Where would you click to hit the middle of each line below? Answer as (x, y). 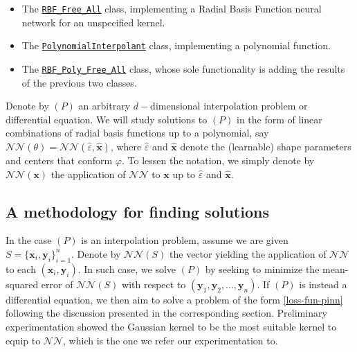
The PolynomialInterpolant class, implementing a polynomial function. (176, 45)
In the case (29, 240)
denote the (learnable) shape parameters (266, 146)
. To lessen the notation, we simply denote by (218, 160)
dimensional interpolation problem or (229, 106)
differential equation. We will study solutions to (107, 119)
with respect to (154, 284)
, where (126, 146)
